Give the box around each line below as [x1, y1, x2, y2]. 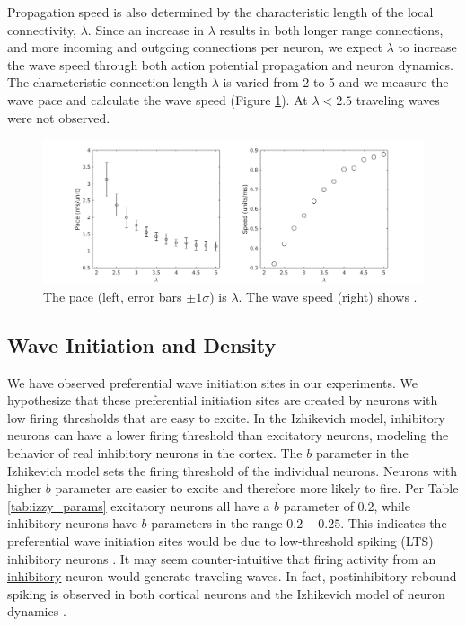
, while [374, 496, 410, 515]
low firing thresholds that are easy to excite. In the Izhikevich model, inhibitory [7, 408, 445, 427]
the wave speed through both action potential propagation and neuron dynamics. [7, 55, 453, 74]
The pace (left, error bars [43, 287, 182, 305]
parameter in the [315, 443, 409, 462]
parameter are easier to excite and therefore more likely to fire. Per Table [55, 479, 459, 498]
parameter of [283, 496, 354, 515]
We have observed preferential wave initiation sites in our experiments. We [7, 373, 418, 392]
